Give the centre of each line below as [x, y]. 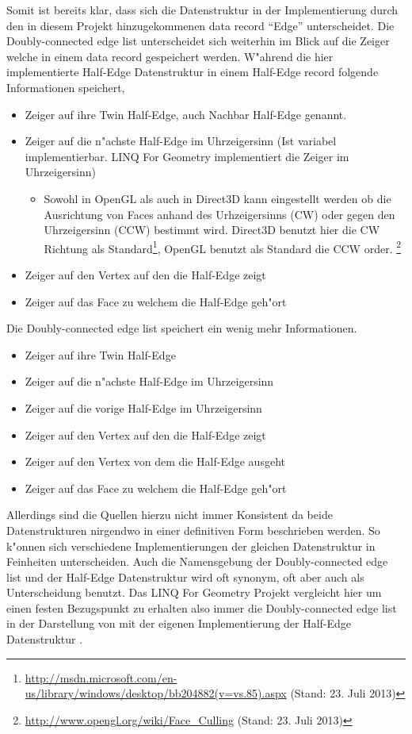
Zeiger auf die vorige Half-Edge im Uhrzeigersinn [143, 407]
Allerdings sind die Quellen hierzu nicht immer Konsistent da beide [170, 515]
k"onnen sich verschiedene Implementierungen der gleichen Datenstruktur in [191, 546]
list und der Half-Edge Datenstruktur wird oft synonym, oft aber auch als [185, 576]
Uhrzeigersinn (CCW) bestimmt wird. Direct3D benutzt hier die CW [212, 230]
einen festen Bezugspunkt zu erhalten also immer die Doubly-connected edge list [202, 607]
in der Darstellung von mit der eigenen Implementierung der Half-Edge [179, 623]
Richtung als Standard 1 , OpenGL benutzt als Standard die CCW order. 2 [223, 247]
